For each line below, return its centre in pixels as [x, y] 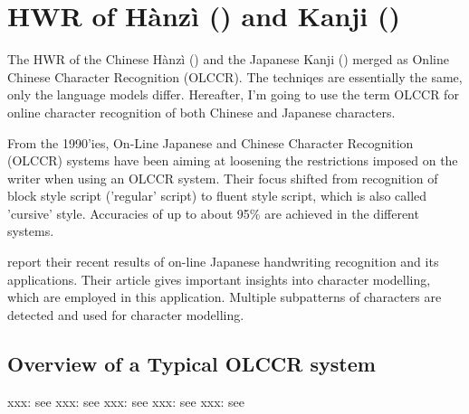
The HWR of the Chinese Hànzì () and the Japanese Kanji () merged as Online [228, 59]
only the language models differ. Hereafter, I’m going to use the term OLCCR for [233, 94]
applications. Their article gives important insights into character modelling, [219, 279]
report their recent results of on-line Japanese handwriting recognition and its [223, 262]
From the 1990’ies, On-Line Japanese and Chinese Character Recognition [211, 142]
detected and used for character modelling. [126, 314]
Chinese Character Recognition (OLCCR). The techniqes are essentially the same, [235, 76]
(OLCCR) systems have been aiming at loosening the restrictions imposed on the [233, 160]
